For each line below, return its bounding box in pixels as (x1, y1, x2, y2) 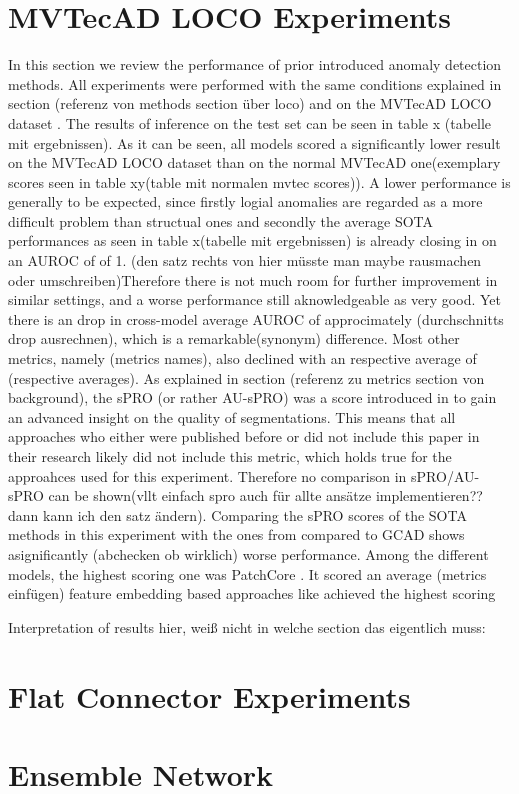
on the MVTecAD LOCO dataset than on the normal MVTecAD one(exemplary (8, 152, 501, 173)
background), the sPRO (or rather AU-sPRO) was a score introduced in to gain (8, 387, 497, 408)
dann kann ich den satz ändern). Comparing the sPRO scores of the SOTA (8, 504, 467, 525)
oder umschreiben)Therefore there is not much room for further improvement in (8, 269, 498, 290)
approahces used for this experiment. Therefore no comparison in (8, 465, 407, 486)
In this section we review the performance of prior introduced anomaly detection (8, 54, 502, 75)
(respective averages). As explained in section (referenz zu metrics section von (8, 367, 485, 388)
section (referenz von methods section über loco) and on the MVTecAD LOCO (8, 93, 492, 114)
